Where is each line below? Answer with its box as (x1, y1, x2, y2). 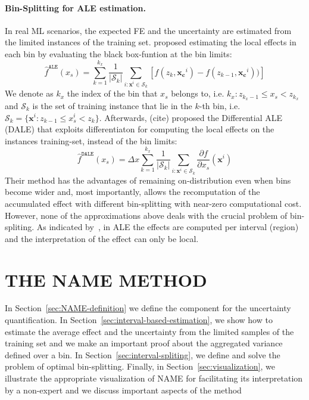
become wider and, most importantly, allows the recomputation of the (5, 185, 260, 198)
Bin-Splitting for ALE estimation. (5, 1, 146, 14)
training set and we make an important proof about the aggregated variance (5, 337, 283, 349)
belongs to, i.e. (171, 87, 224, 100)
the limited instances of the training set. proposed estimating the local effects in (5, 36, 296, 48)
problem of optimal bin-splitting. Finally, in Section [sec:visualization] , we (5, 360, 276, 373)
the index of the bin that (67, 87, 158, 100)
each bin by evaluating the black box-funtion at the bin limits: (5, 47, 232, 60)
